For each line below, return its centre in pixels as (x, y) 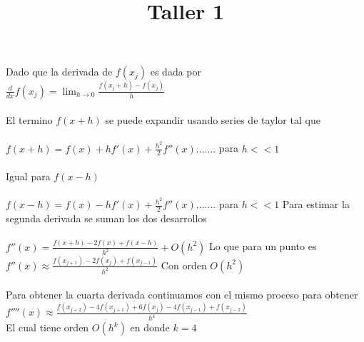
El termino (29, 120)
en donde (150, 327)
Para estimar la (316, 204)
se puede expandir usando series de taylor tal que (213, 120)
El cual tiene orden (47, 327)
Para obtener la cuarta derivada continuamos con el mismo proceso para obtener (182, 295)
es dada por (176, 72)
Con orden (184, 265)
